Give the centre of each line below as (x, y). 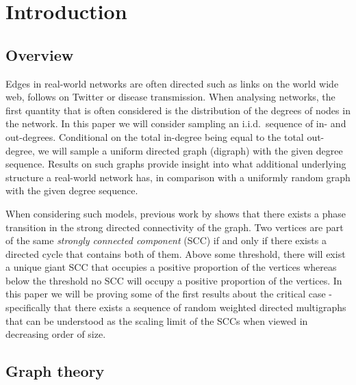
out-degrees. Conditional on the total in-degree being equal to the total (155, 136)
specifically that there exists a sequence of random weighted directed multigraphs (176, 307)
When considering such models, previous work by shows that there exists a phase (176, 213)
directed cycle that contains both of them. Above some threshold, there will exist (176, 253)
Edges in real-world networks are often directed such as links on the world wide (172, 83)
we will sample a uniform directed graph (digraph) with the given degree (190, 150)
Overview (40, 54)
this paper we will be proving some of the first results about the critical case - (169, 294)
